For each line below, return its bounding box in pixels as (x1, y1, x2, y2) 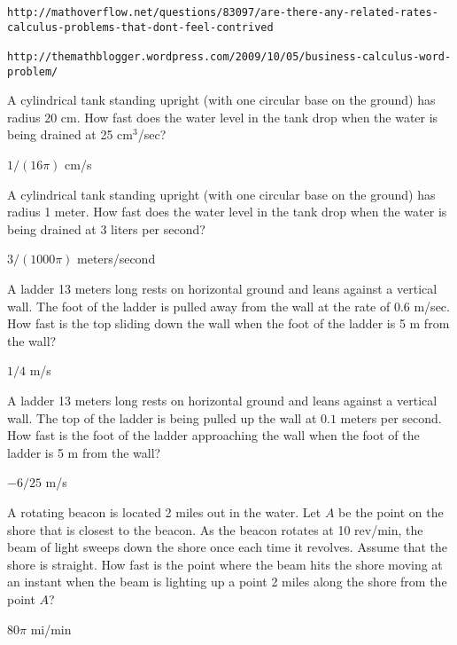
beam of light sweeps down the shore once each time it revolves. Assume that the (7, 538, 448, 556)
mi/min (30, 619, 72, 638)
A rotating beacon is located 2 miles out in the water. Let (7, 502, 321, 521)
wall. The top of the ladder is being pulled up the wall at (7, 408, 317, 427)
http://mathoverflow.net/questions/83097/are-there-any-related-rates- (7, 6, 438, 19)
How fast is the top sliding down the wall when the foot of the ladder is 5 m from (7, 314, 450, 333)
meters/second (77, 249, 156, 268)
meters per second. (340, 408, 442, 427)
